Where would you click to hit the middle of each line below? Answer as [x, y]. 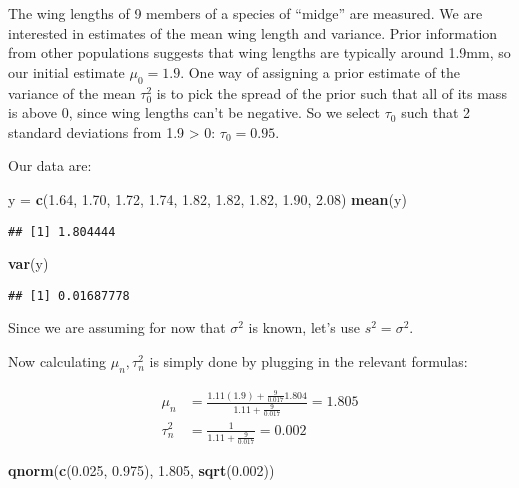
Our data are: [50, 165]
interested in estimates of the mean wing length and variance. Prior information [253, 32]
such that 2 [436, 112]
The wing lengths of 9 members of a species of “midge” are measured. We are [245, 13]
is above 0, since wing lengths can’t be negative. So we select [194, 112]
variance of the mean [72, 92]
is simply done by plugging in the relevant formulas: [308, 361]
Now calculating [57, 361]
